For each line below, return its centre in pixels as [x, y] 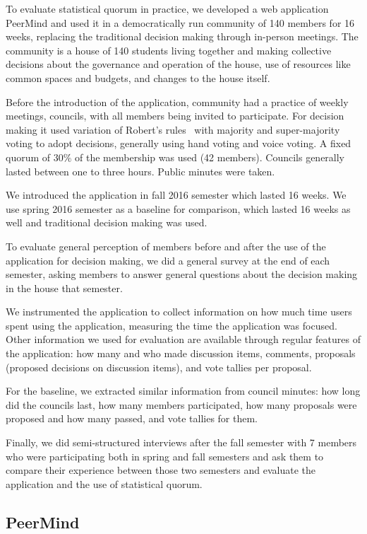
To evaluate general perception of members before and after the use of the [166, 246]
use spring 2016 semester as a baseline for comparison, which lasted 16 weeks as [178, 208]
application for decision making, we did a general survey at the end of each [168, 260]
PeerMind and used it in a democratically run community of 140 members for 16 [180, 22]
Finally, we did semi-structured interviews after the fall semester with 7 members [181, 442]
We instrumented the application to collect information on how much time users [179, 312]
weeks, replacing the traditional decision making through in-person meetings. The [182, 36]
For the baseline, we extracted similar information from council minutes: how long [183, 391]
